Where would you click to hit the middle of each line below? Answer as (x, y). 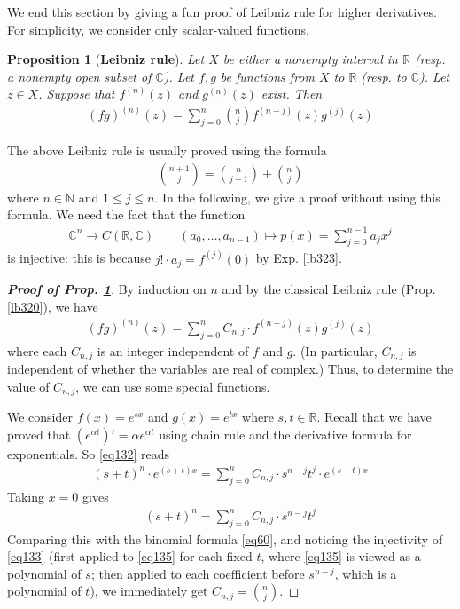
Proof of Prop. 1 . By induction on (107, 289)
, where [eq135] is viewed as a (341, 556)
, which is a (366, 573)
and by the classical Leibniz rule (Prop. (329, 289)
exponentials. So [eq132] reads (88, 453)
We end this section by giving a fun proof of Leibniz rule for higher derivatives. (222, 12)
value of (28, 386)
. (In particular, (335, 350)
